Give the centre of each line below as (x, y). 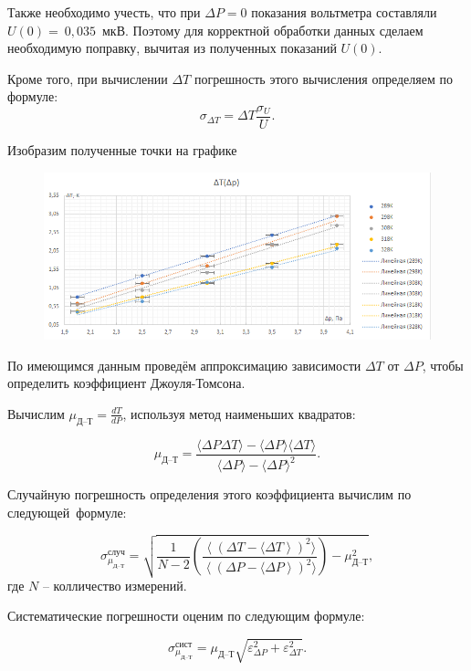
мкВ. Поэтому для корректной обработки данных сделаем (263, 30)
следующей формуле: (67, 512)
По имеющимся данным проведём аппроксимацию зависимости (184, 365)
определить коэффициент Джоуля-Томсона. (126, 383)
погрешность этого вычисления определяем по (323, 78)
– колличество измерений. (115, 585)
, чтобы (443, 365)
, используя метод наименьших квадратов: (239, 413)
